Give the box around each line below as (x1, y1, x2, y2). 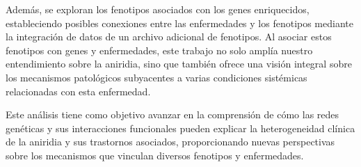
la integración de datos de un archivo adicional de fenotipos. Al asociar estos (6, 29, 332, 44)
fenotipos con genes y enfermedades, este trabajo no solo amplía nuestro (6, 42, 313, 57)
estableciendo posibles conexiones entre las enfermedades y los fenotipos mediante (6, 15, 353, 30)
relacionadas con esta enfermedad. (6, 83, 151, 98)
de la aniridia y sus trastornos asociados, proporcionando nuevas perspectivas (6, 134, 335, 149)
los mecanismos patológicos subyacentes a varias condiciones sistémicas (6, 70, 307, 84)
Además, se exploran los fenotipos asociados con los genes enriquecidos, (6, 2, 310, 16)
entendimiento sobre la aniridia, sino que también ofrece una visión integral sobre (6, 56, 352, 71)
